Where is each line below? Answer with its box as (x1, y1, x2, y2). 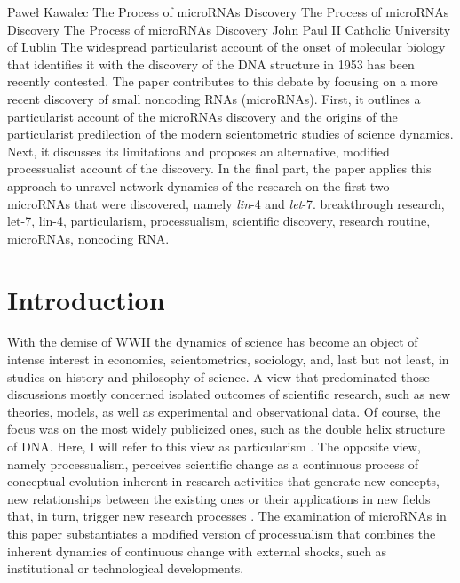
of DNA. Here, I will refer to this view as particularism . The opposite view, (7, 437, 421, 455)
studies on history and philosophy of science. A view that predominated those (7, 367, 430, 386)
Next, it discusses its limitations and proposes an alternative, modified (7, 141, 390, 160)
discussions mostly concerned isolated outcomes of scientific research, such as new (7, 385, 451, 403)
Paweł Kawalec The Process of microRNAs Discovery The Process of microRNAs (7, 3, 449, 20)
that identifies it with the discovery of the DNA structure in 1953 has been (7, 54, 415, 73)
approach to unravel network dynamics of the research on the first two (7, 176, 390, 195)
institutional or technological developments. (7, 559, 244, 578)
